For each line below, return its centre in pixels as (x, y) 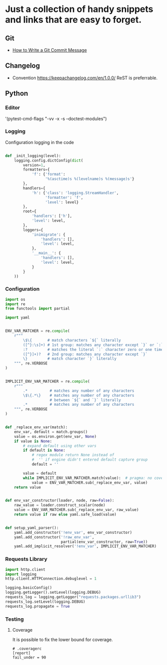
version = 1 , (34, 165)
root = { (30, 211)
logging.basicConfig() (29, 588)
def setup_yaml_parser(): (32, 528)
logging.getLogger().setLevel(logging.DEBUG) (53, 592)
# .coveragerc (27, 649)
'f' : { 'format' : (48, 174)
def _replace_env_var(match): (37, 427)
